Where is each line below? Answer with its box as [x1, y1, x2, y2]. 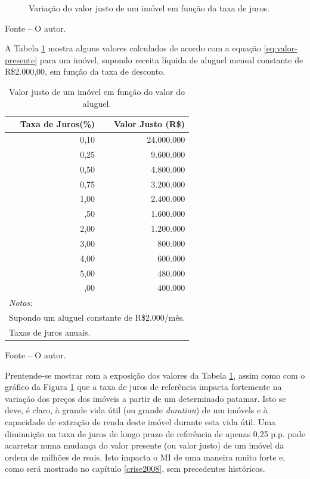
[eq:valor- [263, 42, 297, 54]
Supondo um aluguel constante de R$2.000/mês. [9, 311, 185, 324]
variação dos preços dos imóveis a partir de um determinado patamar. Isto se [5, 392, 286, 404]
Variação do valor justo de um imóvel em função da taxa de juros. [29, 2, 269, 14]
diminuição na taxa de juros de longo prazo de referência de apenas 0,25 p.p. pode [5, 427, 305, 440]
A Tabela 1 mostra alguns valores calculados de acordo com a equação [5, 42, 262, 54]
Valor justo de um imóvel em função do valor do [9, 85, 185, 97]
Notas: [9, 296, 33, 309]
